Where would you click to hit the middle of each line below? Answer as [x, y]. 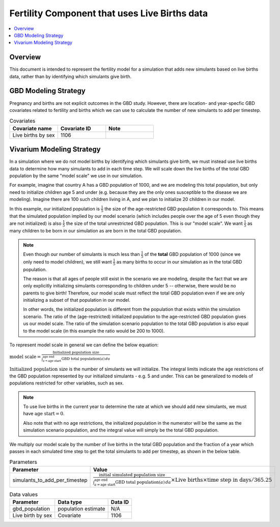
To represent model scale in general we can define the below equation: [84, 345]
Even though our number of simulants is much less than [81, 254]
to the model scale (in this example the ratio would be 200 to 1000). [94, 331]
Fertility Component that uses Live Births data [109, 13]
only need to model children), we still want [67, 261]
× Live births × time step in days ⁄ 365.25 [221, 480]
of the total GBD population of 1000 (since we [192, 254]
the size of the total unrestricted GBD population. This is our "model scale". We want [154, 223]
